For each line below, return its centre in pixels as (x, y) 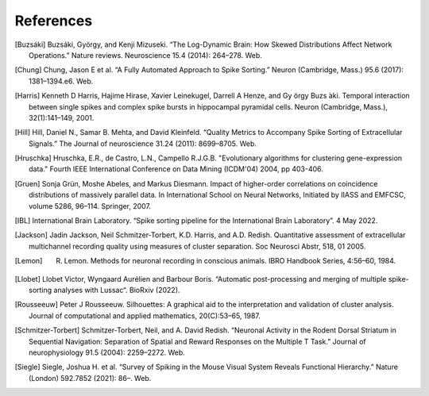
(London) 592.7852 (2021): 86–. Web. (90, 378)
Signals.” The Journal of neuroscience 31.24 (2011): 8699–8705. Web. (143, 144)
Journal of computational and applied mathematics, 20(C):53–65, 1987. (145, 315)
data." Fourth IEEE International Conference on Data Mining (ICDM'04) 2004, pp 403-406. (176, 169)
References (54, 21)
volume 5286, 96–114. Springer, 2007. (90, 206)
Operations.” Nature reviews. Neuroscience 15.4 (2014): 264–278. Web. (145, 55)
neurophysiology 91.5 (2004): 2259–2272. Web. (107, 352)
